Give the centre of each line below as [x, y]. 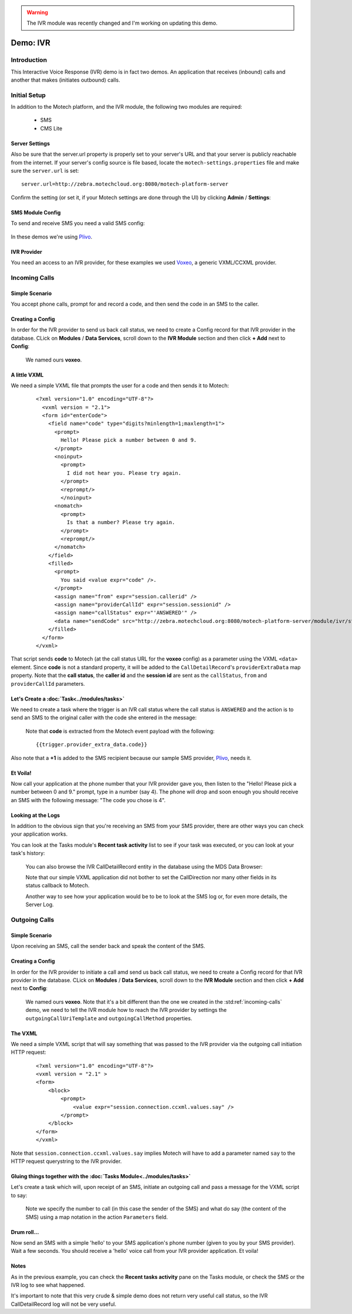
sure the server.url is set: [45, 171]
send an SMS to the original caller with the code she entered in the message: [104, 718]
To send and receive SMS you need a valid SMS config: [78, 223]
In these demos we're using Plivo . [52, 237]
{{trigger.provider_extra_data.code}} [92, 745]
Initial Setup [28, 95]
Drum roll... [25, 1232]
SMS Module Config [36, 212]
